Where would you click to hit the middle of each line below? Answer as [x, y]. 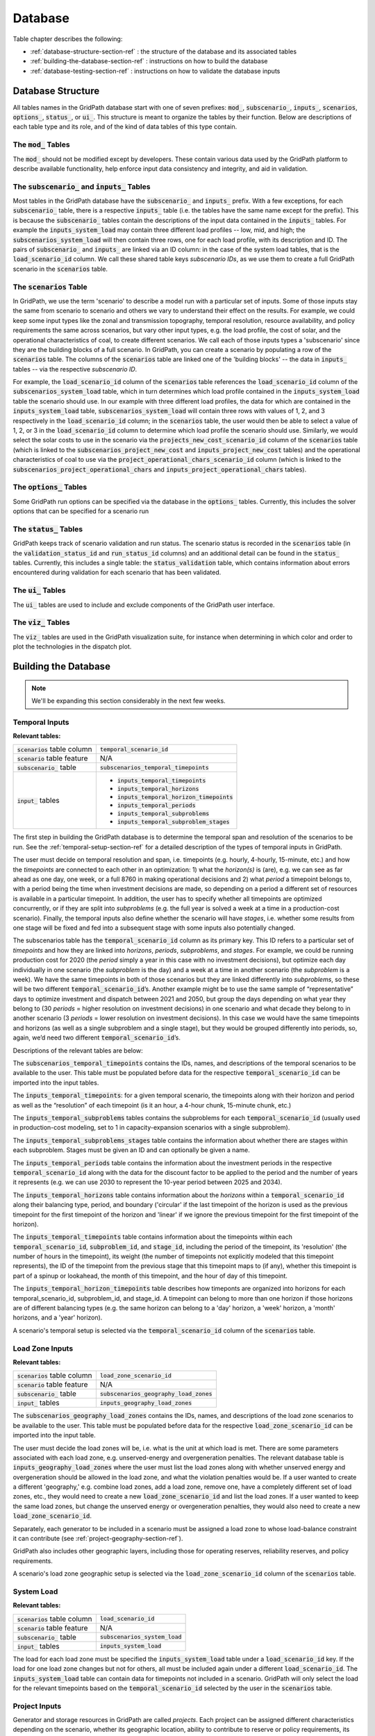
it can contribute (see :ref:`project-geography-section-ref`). [98, 1539]
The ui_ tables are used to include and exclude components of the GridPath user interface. [144, 605]
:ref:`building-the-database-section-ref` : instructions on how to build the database [149, 61]
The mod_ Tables [41, 144]
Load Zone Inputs [43, 1349]
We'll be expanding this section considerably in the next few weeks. [128, 701]
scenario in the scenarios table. [60, 269]
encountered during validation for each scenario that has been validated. [117, 572]
